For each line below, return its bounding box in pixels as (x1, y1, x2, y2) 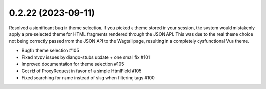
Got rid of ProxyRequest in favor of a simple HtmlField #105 (21, 68, 142, 74)
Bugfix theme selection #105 (21, 47, 79, 53)
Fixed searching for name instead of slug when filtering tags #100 (21, 75, 155, 81)
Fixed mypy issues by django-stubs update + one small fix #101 (21, 54, 150, 60)
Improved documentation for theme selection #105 (21, 61, 124, 67)
